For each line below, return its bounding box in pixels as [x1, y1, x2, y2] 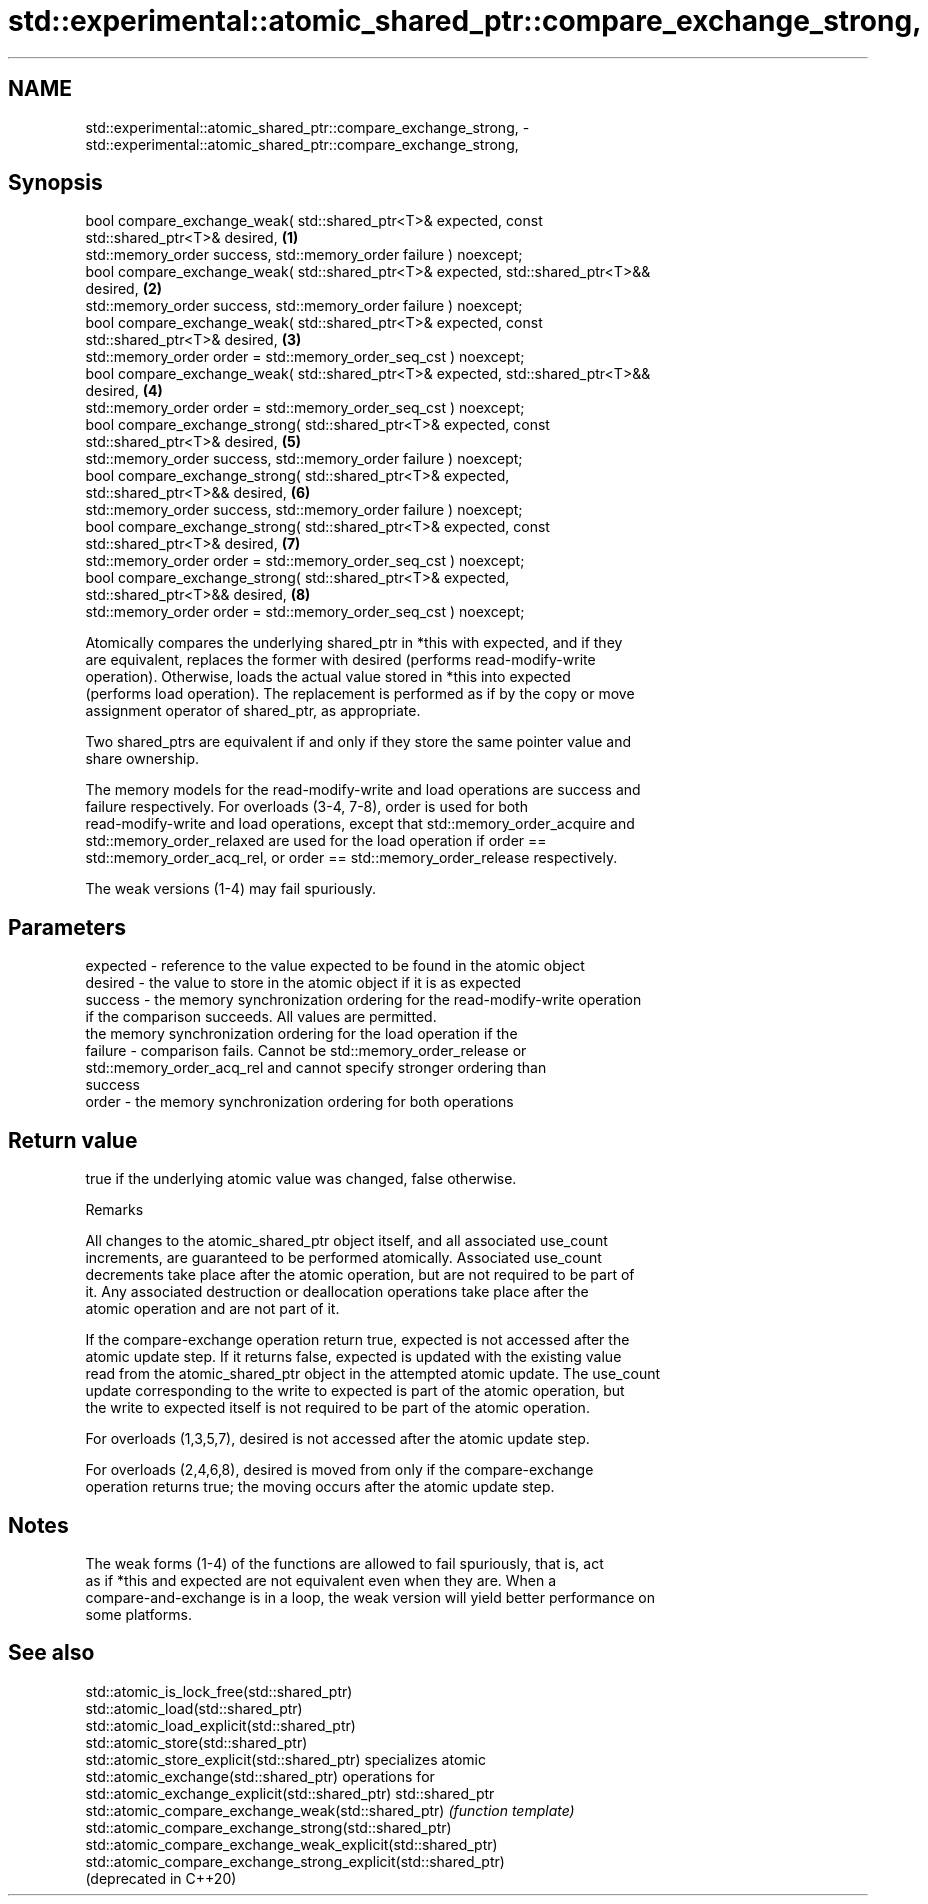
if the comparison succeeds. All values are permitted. [85, 1008, 437, 1026]
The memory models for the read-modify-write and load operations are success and [85, 781, 641, 799]
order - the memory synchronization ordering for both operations [85, 1093, 514, 1111]
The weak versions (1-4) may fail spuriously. [85, 880, 377, 898]
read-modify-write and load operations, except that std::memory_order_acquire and [85, 815, 635, 833]
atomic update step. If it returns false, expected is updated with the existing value [85, 1348, 622, 1366]
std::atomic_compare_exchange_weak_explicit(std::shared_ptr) [85, 1835, 498, 1853]
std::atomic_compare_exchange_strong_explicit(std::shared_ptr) [85, 1852, 505, 1870]
